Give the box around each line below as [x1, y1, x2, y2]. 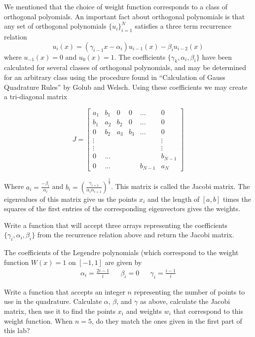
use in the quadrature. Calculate [4, 296, 102, 306]
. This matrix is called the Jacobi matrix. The [111, 181, 250, 191]
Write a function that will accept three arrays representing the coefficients [4, 220, 228, 230]
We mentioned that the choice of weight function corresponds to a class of [4, 1, 228, 11]
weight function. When [4, 315, 73, 326]
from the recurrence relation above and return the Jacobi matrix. [37, 229, 234, 240]
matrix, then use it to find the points [4, 305, 116, 316]
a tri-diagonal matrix [4, 91, 68, 102]
